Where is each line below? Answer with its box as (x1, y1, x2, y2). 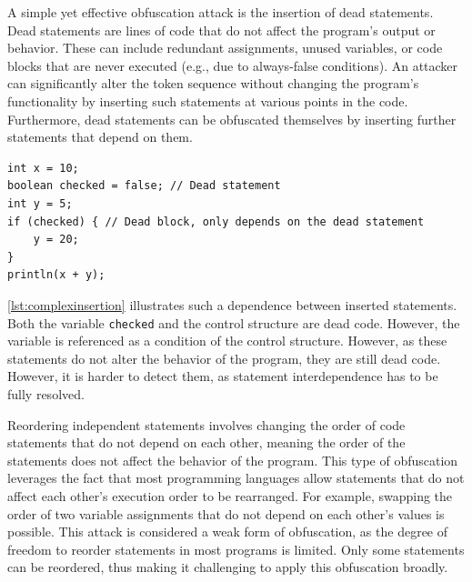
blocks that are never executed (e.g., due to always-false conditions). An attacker (7, 55, 458, 75)
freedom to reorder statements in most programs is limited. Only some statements (7, 539, 465, 558)
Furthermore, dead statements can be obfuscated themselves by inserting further (7, 109, 457, 128)
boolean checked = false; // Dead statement (7, 179, 281, 193)
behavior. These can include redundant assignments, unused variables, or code (7, 38, 443, 57)
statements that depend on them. (7, 127, 193, 146)
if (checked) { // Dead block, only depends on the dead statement (7, 215, 425, 228)
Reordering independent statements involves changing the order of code (7, 415, 406, 434)
